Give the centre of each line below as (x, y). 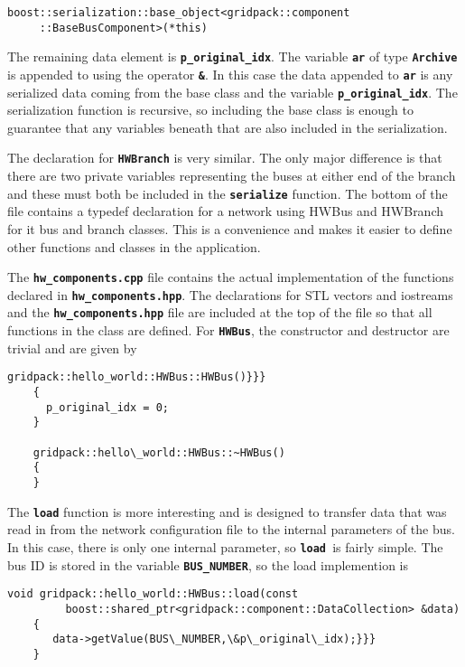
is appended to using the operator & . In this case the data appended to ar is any (230, 74)
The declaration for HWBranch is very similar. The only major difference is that (225, 158)
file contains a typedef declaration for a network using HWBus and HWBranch (226, 211)
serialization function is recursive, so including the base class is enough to (210, 110)
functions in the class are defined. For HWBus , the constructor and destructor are (228, 330)
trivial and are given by (72, 348)
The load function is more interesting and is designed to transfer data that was (227, 511)
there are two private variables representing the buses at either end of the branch (232, 176)
